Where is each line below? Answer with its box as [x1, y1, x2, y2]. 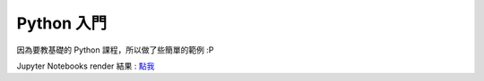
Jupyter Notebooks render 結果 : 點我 [16, 61, 155, 71]
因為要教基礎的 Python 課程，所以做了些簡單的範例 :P [16, 45, 214, 55]
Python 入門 [16, 13, 108, 33]
